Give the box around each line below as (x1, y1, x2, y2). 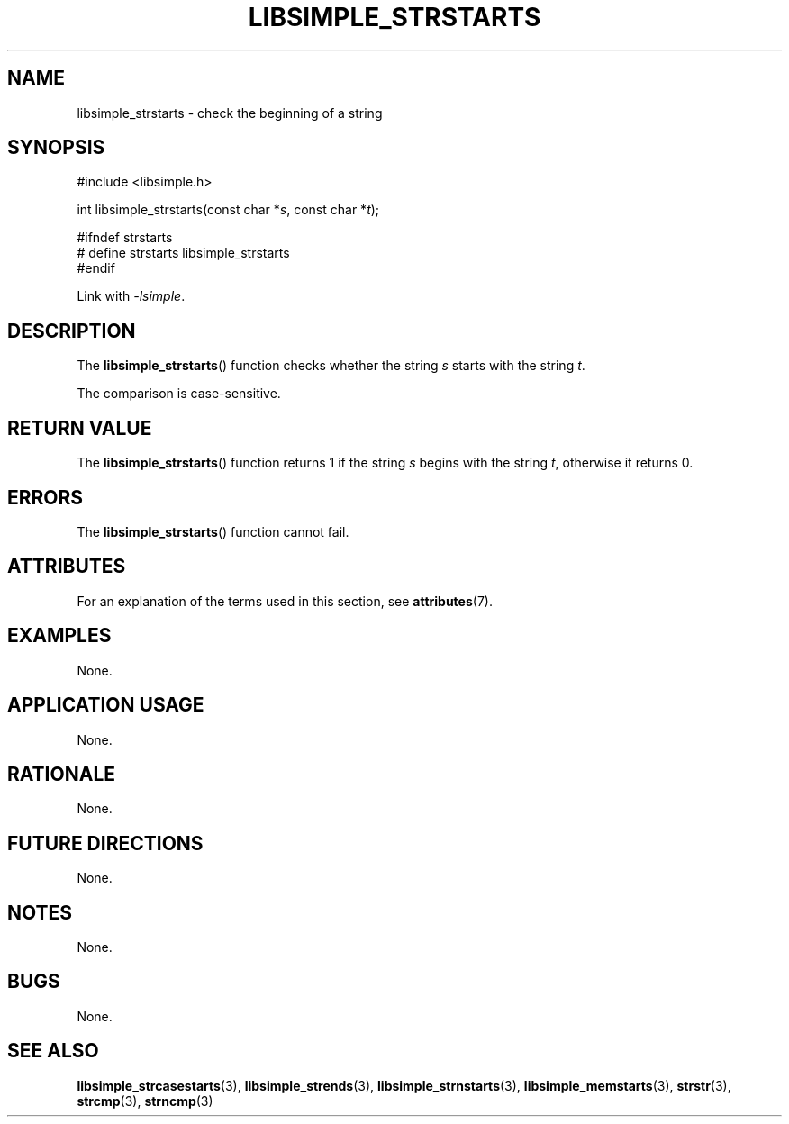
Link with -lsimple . (77, 288, 186, 304)
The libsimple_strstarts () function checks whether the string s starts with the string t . (77, 358, 585, 374)
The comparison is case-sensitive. (77, 385, 281, 402)
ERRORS (7, 485, 84, 509)
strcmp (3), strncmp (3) (77, 1092, 213, 1109)
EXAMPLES (7, 624, 112, 648)
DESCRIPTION (7, 319, 136, 342)
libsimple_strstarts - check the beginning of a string (77, 104, 383, 121)
